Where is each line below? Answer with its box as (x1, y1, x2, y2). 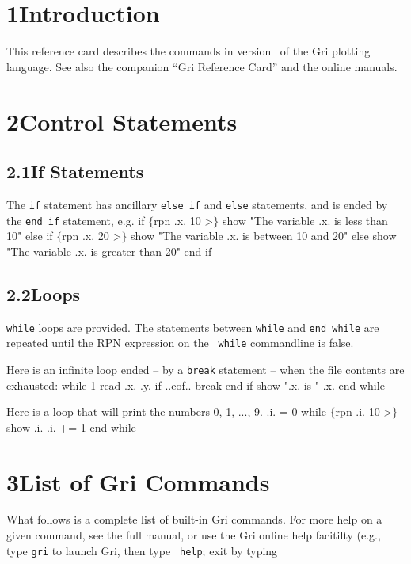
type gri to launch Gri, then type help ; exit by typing (6, 542, 278, 558)
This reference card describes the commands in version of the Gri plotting (6, 43, 371, 59)
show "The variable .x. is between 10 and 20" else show (131, 227, 397, 244)
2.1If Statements (6, 159, 144, 184)
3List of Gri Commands (6, 465, 270, 497)
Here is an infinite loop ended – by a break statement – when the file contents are (6, 360, 405, 377)
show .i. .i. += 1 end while (6, 418, 136, 435)
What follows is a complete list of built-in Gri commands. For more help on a (6, 511, 382, 528)
